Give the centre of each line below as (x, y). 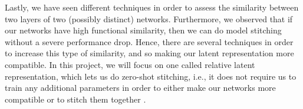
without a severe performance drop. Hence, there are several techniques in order (149, 41)
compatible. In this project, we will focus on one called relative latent (130, 64)
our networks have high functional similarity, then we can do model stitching (143, 30)
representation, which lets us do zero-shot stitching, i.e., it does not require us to (151, 76)
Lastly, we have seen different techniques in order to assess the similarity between (152, 7)
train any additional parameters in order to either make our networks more (140, 88)
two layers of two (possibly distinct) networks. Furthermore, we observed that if (149, 18)
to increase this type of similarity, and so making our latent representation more (149, 53)
